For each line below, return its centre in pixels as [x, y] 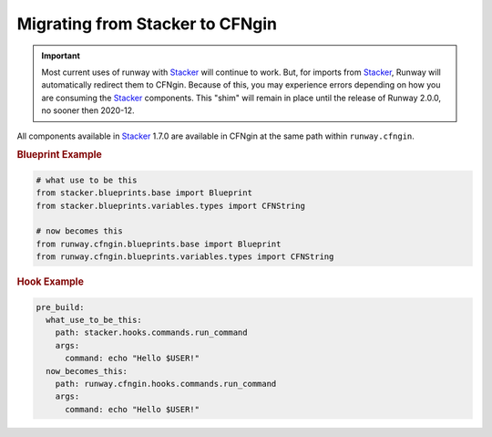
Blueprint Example [59, 155]
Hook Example [50, 282]
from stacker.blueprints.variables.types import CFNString [170, 206]
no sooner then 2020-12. [88, 110]
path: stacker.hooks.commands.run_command [151, 333]
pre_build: [60, 307]
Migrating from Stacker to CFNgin [147, 24]
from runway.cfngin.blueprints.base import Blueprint [159, 244]
